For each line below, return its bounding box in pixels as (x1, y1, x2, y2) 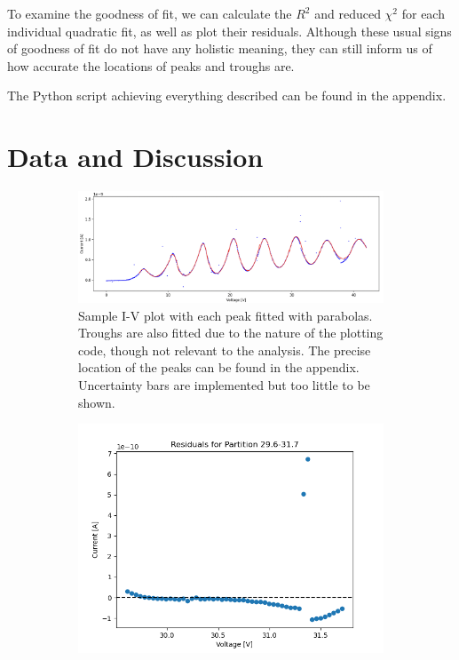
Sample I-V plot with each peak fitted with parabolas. (78, 306, 373, 324)
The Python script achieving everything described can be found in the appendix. (7, 86, 447, 105)
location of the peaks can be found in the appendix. (78, 358, 360, 377)
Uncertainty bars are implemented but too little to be (78, 376, 370, 394)
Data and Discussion (7, 139, 264, 175)
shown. (78, 393, 115, 411)
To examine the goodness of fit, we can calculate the (7, 4, 292, 22)
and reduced (314, 4, 381, 22)
